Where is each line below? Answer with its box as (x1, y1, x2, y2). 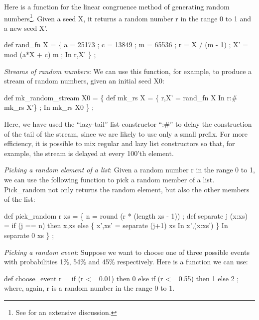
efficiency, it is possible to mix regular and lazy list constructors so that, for (4, 138, 235, 149)
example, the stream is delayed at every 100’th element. (4, 148, 174, 158)
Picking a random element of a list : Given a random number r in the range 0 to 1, (4, 164, 255, 175)
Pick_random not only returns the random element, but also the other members (4, 184, 250, 194)
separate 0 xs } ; (4, 230, 54, 240)
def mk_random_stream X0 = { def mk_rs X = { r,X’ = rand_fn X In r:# (4, 92, 238, 102)
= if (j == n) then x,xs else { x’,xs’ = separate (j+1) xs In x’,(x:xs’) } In (4, 220, 228, 231)
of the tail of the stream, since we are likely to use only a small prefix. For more (4, 128, 248, 139)
